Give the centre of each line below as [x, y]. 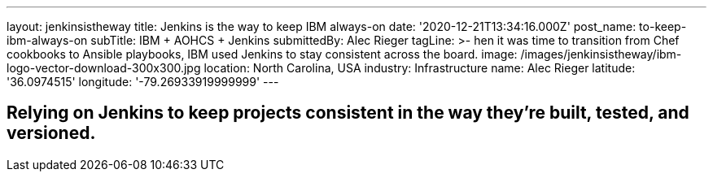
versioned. [51, 133]
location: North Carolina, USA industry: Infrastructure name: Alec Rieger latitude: [420, 68]
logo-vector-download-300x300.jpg [104, 68]
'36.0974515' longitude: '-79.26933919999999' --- [143, 82]
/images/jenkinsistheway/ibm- [601, 54]
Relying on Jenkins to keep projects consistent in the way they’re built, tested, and [348, 113]
